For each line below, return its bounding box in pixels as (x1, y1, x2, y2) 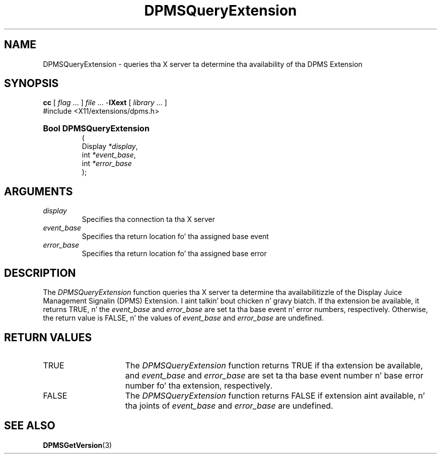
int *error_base (82, 159, 132, 168)
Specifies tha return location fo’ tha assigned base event (82, 232, 269, 241)
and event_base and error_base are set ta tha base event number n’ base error (125, 370, 423, 380)
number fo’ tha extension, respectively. (125, 380, 272, 391)
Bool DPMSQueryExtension (43, 123, 150, 134)
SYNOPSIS (4, 77, 59, 90)
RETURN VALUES (4, 331, 92, 344)
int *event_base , (82, 150, 136, 160)
